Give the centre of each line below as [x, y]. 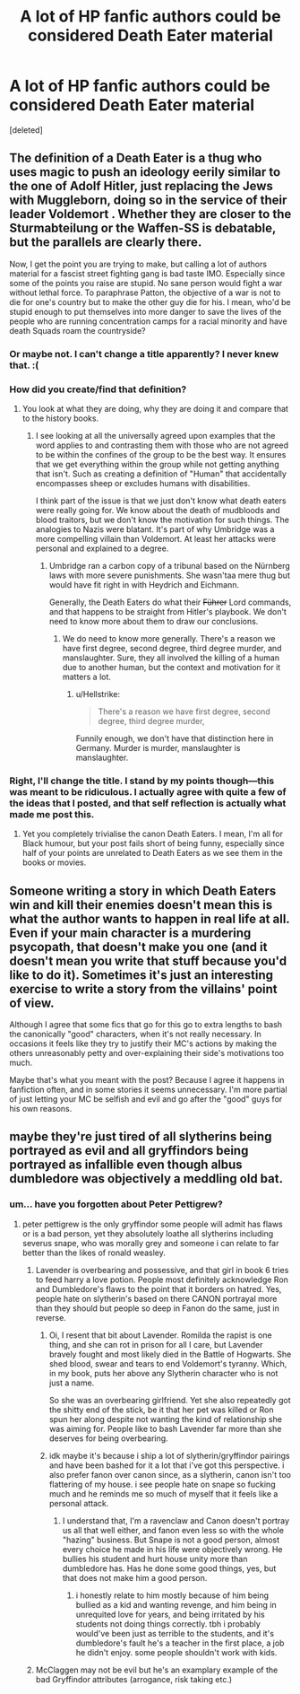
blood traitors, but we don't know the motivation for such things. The [162, 520]
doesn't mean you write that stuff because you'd [148, 961]
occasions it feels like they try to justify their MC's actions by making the [143, 1043]
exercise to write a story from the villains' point [143, 989]
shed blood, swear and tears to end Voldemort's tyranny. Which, [168, 1363]
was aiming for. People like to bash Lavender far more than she [165, 1428]
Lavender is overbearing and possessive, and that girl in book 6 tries [162, 1270]
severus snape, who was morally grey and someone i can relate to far [150, 1243]
